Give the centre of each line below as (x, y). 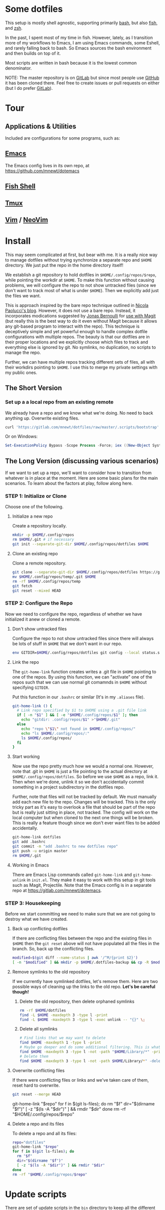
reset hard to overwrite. (36, 1085)
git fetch (22, 586)
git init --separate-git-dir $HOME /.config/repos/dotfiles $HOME (80, 544)
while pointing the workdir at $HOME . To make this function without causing (80, 280)
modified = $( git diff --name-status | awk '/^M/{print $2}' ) (75, 958)
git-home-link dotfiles (37, 837)
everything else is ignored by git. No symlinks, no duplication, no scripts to (81, 347)
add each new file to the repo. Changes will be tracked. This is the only (84, 802)
